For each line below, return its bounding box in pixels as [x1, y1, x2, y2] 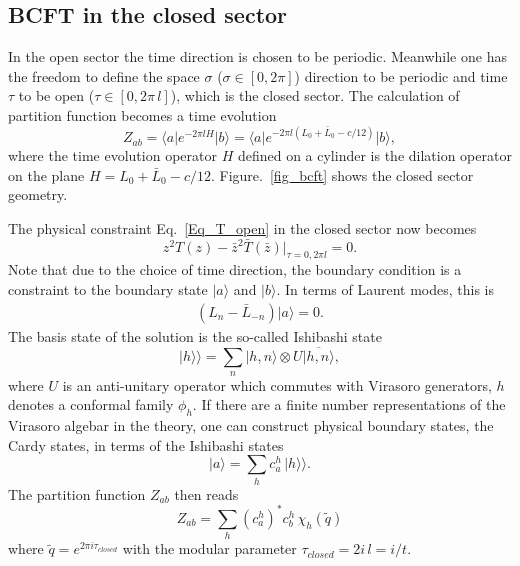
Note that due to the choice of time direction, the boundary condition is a [8, 259, 462, 280]
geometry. [8, 184, 68, 205]
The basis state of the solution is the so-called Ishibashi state [8, 325, 382, 346]
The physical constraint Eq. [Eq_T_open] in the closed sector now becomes [8, 217, 477, 238]
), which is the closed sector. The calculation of [170, 85, 460, 106]
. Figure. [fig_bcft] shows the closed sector [210, 164, 474, 185]
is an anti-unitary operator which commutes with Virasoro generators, [62, 374, 492, 395]
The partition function [8, 483, 146, 504]
